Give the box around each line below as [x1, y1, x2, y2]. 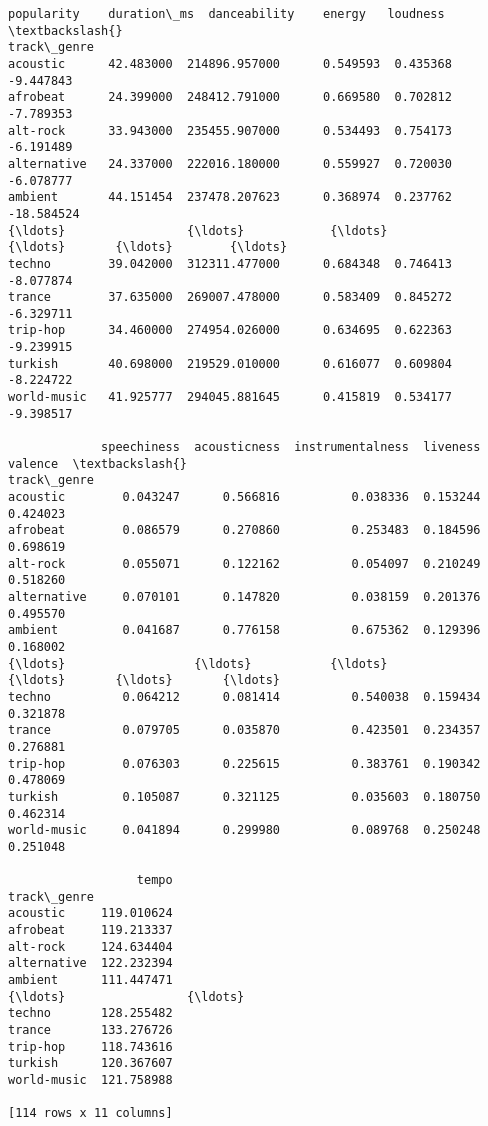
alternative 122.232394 [8, 956, 173, 971]
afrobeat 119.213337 [8, 923, 173, 938]
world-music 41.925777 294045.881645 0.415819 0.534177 [8, 390, 452, 405]
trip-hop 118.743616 [8, 1039, 173, 1054]
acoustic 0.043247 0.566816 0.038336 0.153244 [8, 490, 481, 505]
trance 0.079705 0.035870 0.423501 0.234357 [8, 723, 481, 738]
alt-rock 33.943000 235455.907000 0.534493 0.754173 [8, 123, 452, 138]
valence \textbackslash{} [8, 456, 187, 471]
